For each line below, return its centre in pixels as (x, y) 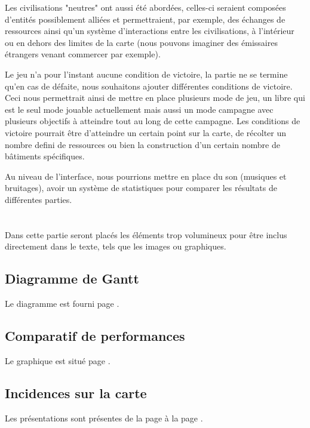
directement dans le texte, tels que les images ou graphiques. (116, 246)
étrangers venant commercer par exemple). (83, 54)
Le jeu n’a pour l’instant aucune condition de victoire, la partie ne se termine (146, 74)
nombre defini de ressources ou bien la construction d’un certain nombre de (142, 144)
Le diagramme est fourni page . (62, 304)
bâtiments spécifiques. (45, 156)
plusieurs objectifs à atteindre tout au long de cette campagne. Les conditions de (153, 121)
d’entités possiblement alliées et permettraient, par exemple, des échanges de (145, 19)
